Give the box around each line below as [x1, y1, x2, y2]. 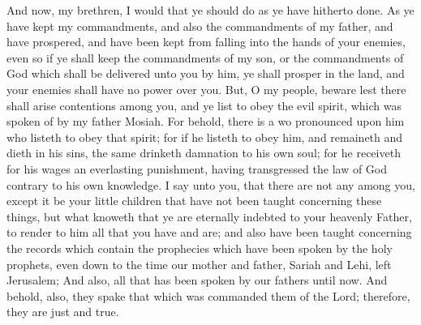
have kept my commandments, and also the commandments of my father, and [6, 17, 393, 34]
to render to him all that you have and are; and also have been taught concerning [6, 224, 412, 241]
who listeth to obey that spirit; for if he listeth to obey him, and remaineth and [6, 128, 403, 145]
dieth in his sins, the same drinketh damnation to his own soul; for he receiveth [6, 144, 401, 161]
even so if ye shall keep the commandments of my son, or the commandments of [6, 49, 404, 66]
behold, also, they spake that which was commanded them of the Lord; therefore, [6, 287, 410, 304]
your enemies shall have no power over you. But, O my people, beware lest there [6, 80, 406, 97]
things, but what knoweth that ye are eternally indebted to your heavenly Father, [6, 207, 412, 225]
